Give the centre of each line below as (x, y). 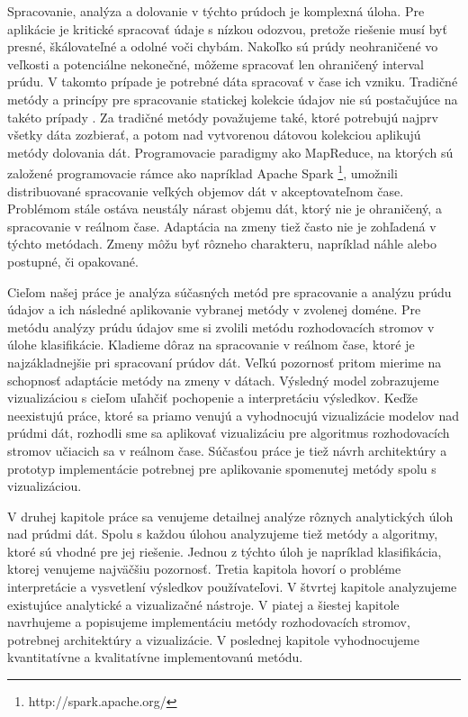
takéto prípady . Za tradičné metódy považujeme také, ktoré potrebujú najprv (223, 117)
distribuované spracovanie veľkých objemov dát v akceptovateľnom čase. (206, 191)
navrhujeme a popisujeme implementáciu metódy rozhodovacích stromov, (209, 622)
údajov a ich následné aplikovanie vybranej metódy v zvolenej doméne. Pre (214, 309)
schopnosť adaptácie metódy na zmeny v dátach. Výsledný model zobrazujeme (223, 380)
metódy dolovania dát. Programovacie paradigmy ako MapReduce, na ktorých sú (230, 152)
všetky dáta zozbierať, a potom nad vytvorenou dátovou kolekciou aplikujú (214, 135)
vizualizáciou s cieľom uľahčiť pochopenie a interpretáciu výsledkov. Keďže (213, 398)
